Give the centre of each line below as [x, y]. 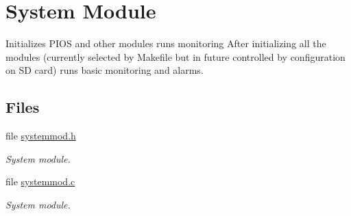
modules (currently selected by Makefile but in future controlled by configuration [175, 56]
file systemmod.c [40, 181]
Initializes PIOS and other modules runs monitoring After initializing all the [166, 43]
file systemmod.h [41, 136]
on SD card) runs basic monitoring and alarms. [105, 70]
